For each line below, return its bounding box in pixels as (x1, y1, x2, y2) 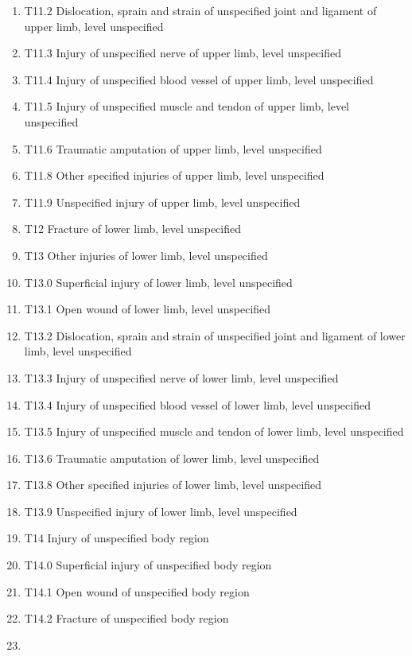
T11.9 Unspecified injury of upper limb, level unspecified (24, 193, 301, 210)
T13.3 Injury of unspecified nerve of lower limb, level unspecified (24, 369, 339, 386)
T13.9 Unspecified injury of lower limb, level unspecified (24, 503, 297, 519)
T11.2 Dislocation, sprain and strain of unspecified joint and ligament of (24, 2, 377, 18)
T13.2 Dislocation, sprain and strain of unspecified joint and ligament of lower (24, 327, 406, 344)
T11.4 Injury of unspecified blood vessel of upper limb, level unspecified (24, 71, 374, 87)
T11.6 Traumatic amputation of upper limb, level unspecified (24, 140, 322, 157)
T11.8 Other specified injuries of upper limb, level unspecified (24, 167, 325, 184)
